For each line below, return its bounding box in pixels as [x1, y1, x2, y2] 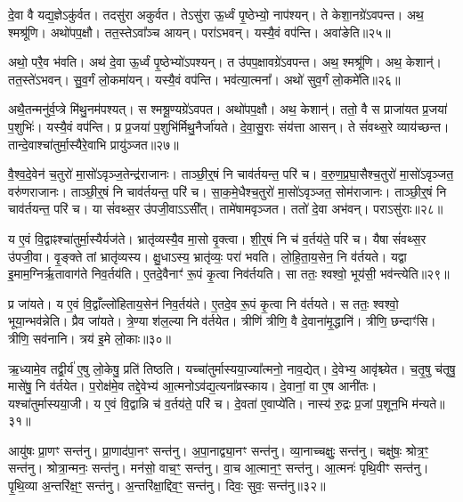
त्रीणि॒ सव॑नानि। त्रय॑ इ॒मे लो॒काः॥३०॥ [8, 328, 172, 347]
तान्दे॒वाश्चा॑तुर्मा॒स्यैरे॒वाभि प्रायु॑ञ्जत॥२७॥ [8, 134, 179, 153]
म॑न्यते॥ [411, 393, 445, 412]
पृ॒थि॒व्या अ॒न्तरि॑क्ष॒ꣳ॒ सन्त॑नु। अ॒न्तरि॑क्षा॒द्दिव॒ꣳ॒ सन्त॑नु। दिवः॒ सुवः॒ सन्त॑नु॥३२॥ [8, 476, 326, 495]
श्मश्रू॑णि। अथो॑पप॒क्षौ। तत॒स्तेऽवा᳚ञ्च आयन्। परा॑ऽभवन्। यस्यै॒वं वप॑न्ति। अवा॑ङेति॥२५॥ [8, 22, 391, 41]
